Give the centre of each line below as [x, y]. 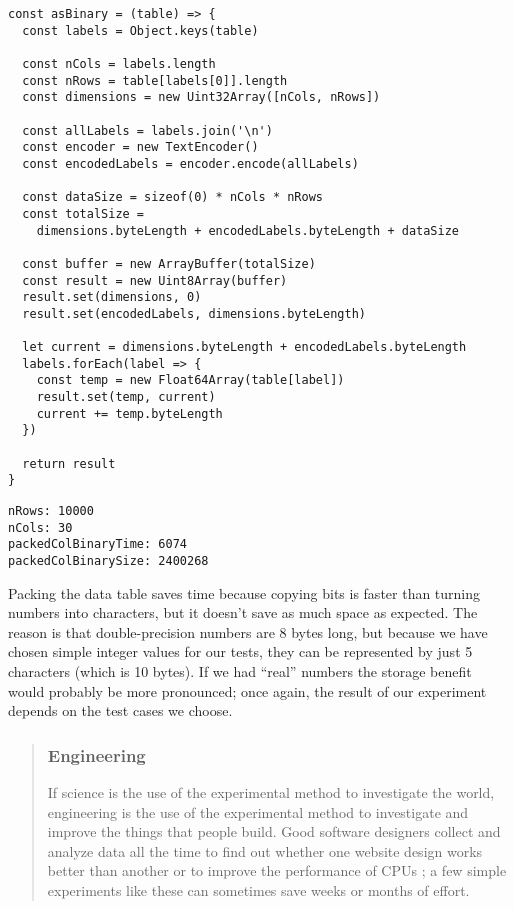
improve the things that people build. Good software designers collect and [274, 831]
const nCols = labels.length [119, 63]
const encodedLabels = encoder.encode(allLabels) [190, 163]
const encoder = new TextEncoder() [140, 147]
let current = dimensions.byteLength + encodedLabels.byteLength [244, 347]
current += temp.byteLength [129, 413]
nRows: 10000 [51, 511]
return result [69, 463]
